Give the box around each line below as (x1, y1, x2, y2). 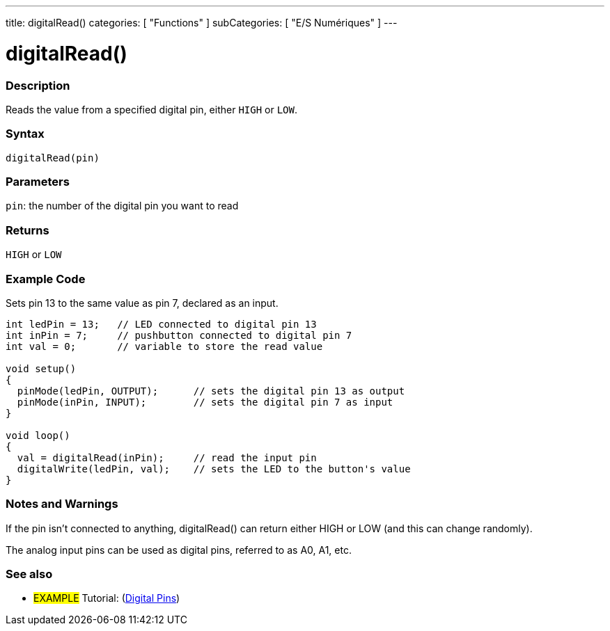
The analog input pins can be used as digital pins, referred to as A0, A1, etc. (6, 543, 352, 556)
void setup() (6, 362, 77, 374)
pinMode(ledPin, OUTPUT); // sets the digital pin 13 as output (17, 385, 405, 397)
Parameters (6, 175, 70, 189)
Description (6, 78, 70, 93)
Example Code (6, 271, 86, 286)
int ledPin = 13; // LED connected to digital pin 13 (6, 318, 317, 330)
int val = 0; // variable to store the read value (6, 340, 323, 352)
